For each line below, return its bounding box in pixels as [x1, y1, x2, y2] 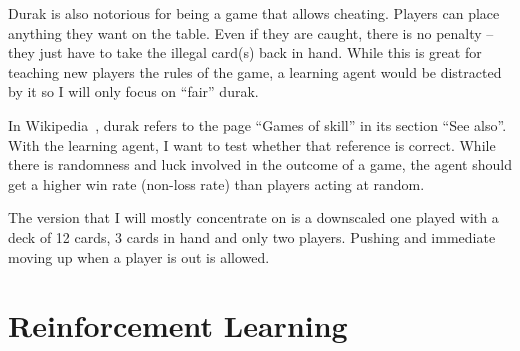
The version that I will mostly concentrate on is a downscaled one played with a [8, 207, 499, 228]
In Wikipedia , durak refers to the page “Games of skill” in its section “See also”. [8, 114, 507, 135]
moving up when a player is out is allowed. [8, 246, 270, 267]
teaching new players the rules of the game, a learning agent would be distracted [8, 61, 502, 82]
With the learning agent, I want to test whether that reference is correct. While [8, 134, 496, 155]
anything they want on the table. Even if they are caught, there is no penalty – [8, 22, 494, 43]
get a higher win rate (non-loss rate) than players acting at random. [8, 173, 425, 194]
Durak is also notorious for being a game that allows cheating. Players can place [8, 3, 500, 23]
